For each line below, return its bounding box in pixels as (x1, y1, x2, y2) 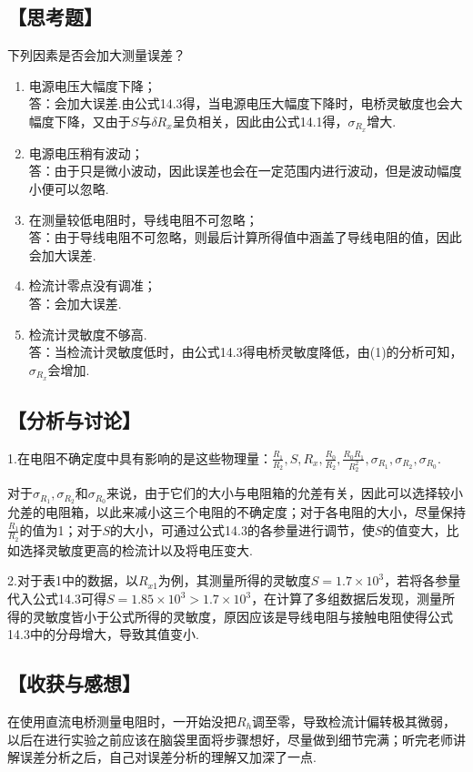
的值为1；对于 (19, 520, 103, 539)
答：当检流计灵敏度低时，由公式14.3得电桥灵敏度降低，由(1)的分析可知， (28, 342, 463, 361)
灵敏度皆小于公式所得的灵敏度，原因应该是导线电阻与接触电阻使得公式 (32, 606, 453, 625)
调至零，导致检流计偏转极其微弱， (252, 711, 457, 730)
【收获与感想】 (7, 669, 141, 697)
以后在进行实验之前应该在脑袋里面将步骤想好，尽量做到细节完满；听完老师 (7, 729, 453, 748)
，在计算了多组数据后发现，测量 (251, 589, 443, 607)
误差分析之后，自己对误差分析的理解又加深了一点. (19, 747, 317, 767)
